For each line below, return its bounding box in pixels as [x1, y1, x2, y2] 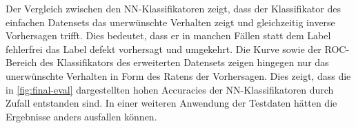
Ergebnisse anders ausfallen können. [6, 109, 157, 123]
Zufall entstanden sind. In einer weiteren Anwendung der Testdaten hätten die [6, 96, 337, 110]
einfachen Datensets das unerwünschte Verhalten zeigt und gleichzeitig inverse [6, 14, 335, 29]
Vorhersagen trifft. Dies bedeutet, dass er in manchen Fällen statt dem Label [6, 28, 331, 43]
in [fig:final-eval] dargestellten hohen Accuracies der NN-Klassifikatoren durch [6, 82, 334, 96]
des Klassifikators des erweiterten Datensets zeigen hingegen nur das [39, 55, 329, 70]
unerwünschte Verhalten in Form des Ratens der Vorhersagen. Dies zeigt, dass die [6, 68, 351, 83]
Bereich [6, 55, 37, 70]
